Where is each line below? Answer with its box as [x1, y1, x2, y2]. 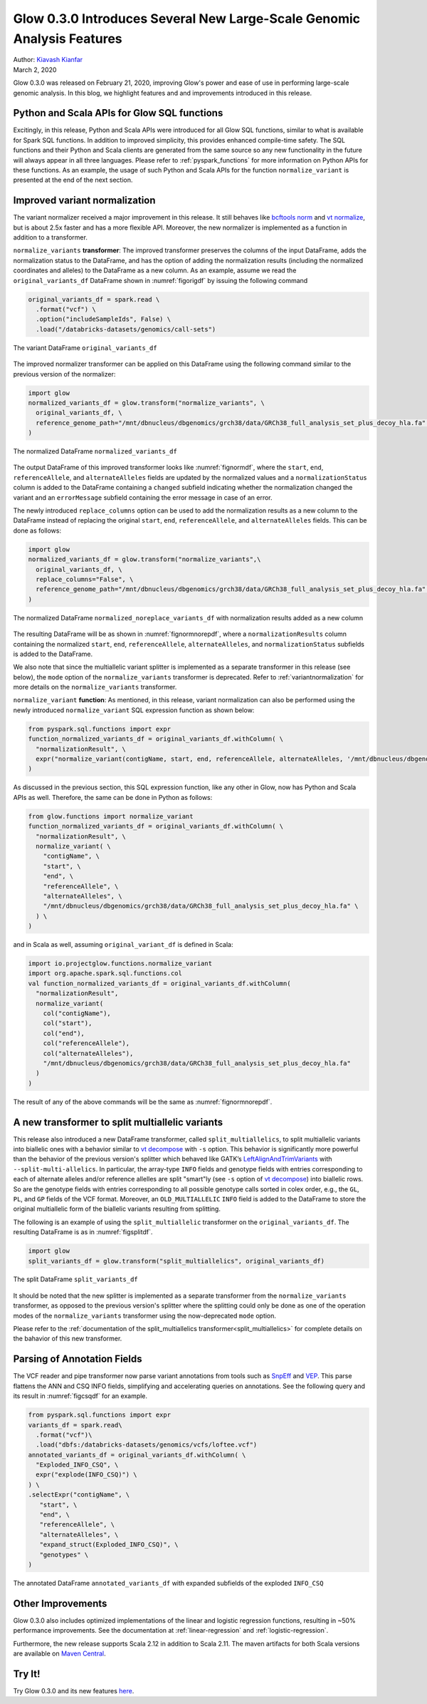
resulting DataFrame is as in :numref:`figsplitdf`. [13, 1228, 153, 1236]
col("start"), [43, 1020, 93, 1027]
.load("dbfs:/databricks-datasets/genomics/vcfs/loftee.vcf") [36, 1441, 258, 1449]
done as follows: [13, 526, 62, 535]
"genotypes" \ [39, 1551, 89, 1559]
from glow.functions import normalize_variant [28, 812, 194, 820]
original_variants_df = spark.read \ [28, 295, 160, 303]
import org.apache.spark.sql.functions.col [28, 970, 183, 977]
